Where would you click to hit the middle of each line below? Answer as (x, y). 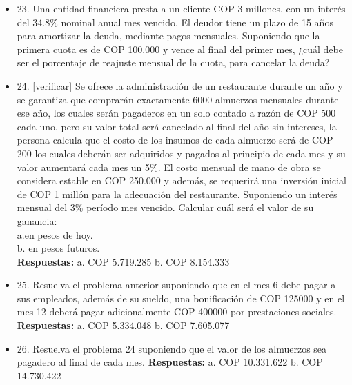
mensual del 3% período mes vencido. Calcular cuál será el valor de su (165, 207)
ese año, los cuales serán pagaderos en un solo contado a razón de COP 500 (176, 113)
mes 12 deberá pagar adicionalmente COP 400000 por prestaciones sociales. (177, 312)
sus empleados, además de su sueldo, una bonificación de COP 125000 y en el (181, 298)
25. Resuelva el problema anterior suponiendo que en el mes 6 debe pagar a (176, 285)
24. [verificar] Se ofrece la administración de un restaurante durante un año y (180, 85)
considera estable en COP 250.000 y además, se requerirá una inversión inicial (182, 180)
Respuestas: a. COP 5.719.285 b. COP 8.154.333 (123, 261)
